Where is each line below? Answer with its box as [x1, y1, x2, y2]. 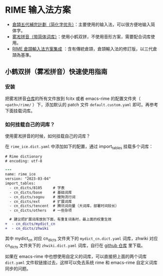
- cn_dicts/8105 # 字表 [9, 185, 65, 190]
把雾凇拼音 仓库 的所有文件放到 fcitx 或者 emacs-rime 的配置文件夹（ [5, 96, 141, 101]
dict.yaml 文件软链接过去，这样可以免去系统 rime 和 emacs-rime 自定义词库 [5, 259, 158, 266]
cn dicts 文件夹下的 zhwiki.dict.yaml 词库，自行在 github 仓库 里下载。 [5, 242, 145, 249]
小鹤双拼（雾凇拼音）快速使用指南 [5, 68, 108, 76]
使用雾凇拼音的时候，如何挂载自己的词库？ [5, 133, 91, 139]
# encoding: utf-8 [5, 158, 42, 163]
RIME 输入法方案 [5, 4, 71, 16]
